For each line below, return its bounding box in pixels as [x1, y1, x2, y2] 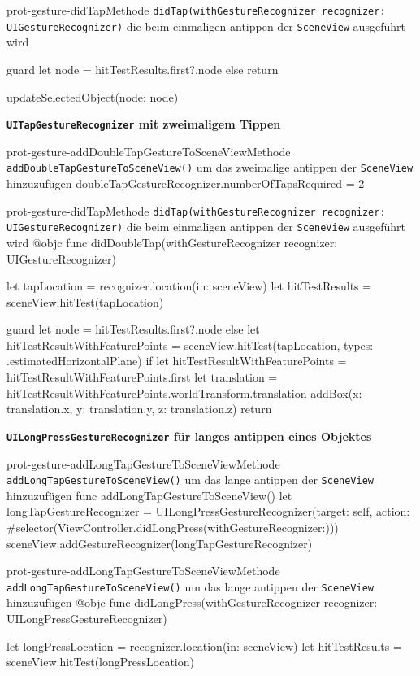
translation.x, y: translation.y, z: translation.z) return [6, 400, 272, 417]
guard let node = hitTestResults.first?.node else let [6, 321, 260, 338]
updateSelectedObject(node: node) [6, 88, 179, 105]
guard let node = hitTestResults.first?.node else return [6, 60, 279, 77]
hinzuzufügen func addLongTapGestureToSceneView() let [6, 486, 292, 504]
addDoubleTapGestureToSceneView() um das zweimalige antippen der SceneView [6, 159, 414, 176]
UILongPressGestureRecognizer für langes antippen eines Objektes [6, 427, 372, 444]
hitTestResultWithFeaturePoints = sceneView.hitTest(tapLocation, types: [6, 336, 374, 353]
